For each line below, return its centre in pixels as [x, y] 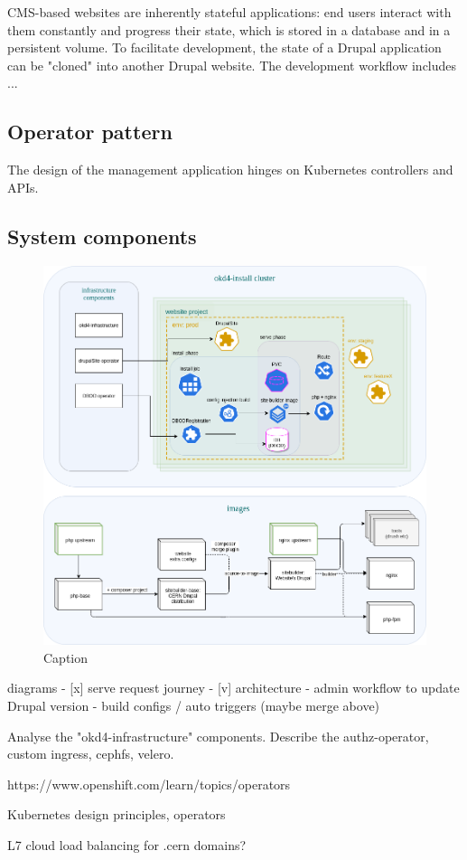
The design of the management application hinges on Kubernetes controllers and [230, 170]
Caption [66, 657]
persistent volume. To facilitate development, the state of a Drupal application [224, 47]
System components [102, 236]
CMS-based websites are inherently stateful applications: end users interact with [229, 12]
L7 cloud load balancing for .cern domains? [127, 844]
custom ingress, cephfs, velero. [91, 754]
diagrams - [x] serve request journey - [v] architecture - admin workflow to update [233, 688]
